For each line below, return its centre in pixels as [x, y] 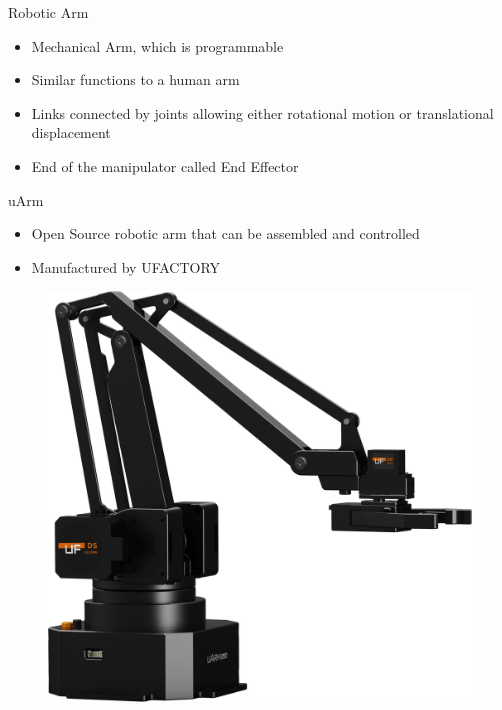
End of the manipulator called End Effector [165, 165]
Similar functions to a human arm [135, 79]
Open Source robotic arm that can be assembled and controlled [225, 233]
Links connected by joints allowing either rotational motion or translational [262, 112]
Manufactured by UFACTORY [126, 266]
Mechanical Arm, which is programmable [157, 45]
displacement [71, 132]
